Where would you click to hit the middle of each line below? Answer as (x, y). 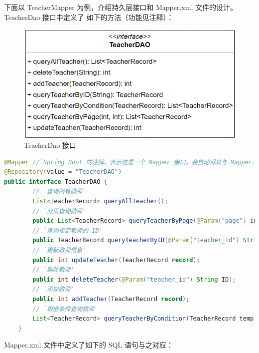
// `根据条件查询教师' (65, 309)
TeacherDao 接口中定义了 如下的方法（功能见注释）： (89, 17)
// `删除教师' (53, 270)
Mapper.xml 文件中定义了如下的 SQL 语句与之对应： (89, 345)
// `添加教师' (53, 289)
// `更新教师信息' (59, 250)
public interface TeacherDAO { (56, 181)
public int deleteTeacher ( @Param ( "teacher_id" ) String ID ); (134, 279)
